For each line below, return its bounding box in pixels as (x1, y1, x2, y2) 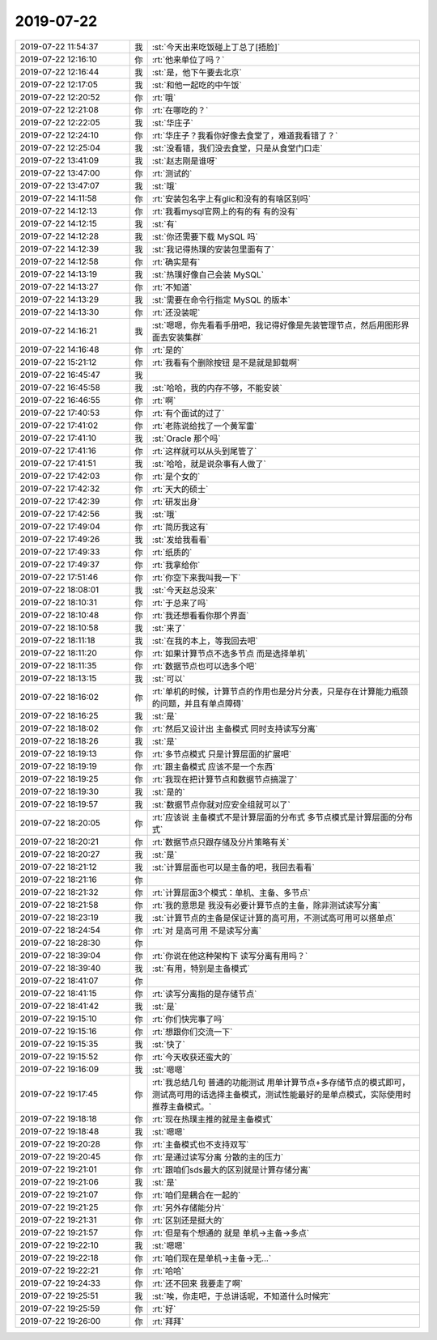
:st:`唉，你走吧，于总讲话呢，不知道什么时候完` (151, 1291, 331, 1302)
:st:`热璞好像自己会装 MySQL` (151, 269, 265, 280)
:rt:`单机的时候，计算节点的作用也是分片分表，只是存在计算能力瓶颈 (151, 685, 409, 697)
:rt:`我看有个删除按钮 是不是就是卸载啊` (151, 357, 300, 368)
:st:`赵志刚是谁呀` (151, 155, 218, 166)
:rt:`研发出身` (151, 496, 201, 507)
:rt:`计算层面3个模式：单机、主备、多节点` (151, 887, 311, 898)
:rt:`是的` (151, 344, 185, 355)
